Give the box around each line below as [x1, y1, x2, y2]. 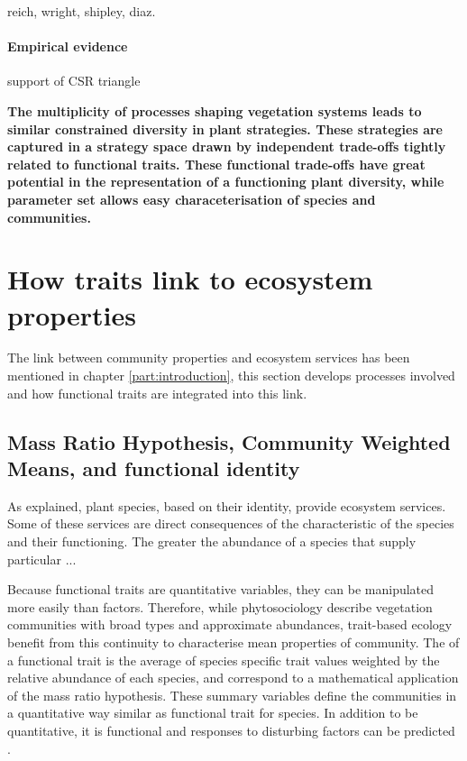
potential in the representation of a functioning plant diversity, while [7, 172, 444, 191]
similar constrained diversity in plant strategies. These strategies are [7, 119, 443, 138]
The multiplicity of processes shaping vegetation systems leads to [7, 101, 422, 120]
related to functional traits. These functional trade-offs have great [7, 154, 426, 173]
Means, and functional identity [7, 454, 300, 482]
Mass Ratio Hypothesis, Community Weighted [7, 427, 451, 455]
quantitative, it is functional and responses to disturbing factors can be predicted [7, 720, 455, 739]
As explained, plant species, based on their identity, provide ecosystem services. [7, 496, 446, 515]
